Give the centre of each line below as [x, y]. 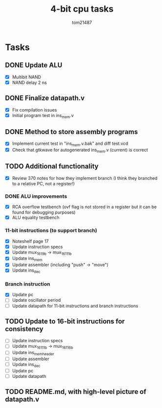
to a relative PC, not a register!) [43, 183]
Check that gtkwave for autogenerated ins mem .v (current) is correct [80, 151]
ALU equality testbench [36, 217]
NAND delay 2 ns [30, 82]
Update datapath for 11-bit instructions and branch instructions [75, 306]
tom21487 [82, 22]
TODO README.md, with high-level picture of [76, 392]
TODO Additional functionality [52, 166]
